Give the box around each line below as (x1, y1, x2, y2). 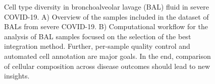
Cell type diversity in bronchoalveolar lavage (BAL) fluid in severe (4, 2, 209, 12)
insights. (4, 70, 30, 81)
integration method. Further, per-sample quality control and (4, 41, 190, 51)
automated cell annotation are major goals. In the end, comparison (4, 50, 211, 61)
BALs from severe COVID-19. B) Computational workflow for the (4, 21, 208, 32)
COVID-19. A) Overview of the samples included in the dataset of (4, 11, 209, 22)
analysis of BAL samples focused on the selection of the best (4, 31, 191, 41)
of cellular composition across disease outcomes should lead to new (4, 60, 210, 71)
